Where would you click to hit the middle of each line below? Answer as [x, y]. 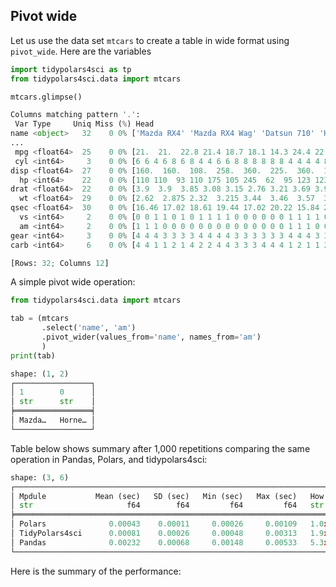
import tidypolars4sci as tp [71, 69]
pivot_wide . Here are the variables [81, 51]
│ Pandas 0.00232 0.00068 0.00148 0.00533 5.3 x [169, 542]
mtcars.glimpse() [46, 97]
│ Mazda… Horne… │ [53, 420]
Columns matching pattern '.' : [75, 115]
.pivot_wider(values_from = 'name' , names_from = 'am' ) [151, 337]
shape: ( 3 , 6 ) [40, 477]
